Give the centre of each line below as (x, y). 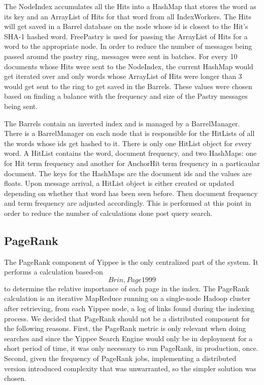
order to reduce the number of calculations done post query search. (108, 213)
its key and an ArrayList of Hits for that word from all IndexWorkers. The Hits (128, 16)
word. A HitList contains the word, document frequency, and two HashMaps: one (130, 153)
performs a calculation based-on (54, 272)
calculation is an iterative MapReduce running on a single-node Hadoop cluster (127, 298)
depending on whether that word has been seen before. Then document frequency (131, 193)
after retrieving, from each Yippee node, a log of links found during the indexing (129, 308)
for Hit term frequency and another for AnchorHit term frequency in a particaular (132, 163)
